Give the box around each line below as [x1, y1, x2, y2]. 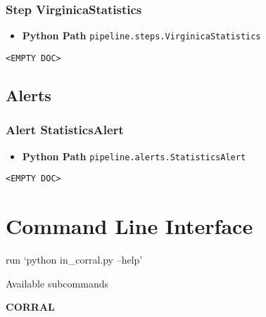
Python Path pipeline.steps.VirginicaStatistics [22, 28, 261, 43]
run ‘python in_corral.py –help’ [6, 252, 143, 266]
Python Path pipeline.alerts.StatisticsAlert [22, 148, 246, 163]
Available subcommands [6, 276, 108, 290]
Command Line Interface [6, 212, 253, 240]
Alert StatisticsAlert [6, 121, 124, 138]
